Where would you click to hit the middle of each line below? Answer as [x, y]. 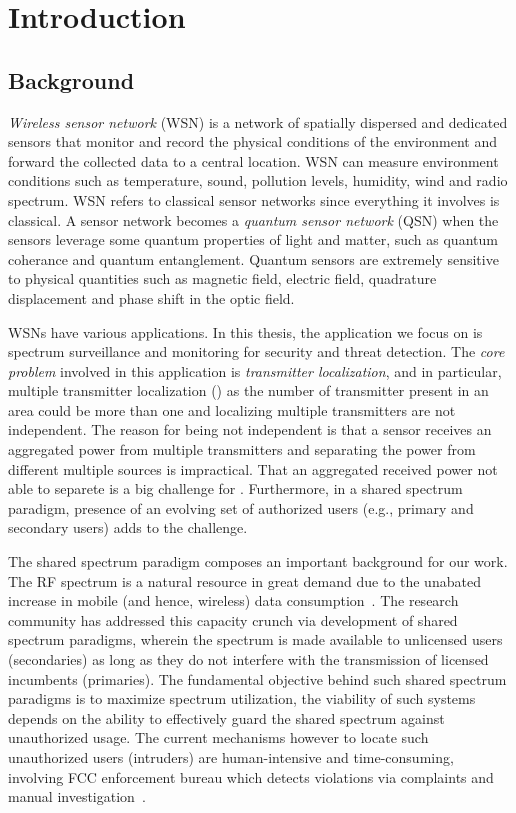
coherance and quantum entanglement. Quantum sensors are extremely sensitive [253, 258]
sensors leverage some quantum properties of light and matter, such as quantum [253, 239]
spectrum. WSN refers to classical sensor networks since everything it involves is [254, 199]
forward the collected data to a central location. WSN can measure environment [253, 160]
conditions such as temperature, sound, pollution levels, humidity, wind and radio [258, 180]
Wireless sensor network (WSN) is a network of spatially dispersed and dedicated [258, 121]
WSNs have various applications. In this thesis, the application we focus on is [245, 331]
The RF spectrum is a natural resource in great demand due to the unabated [244, 580]
